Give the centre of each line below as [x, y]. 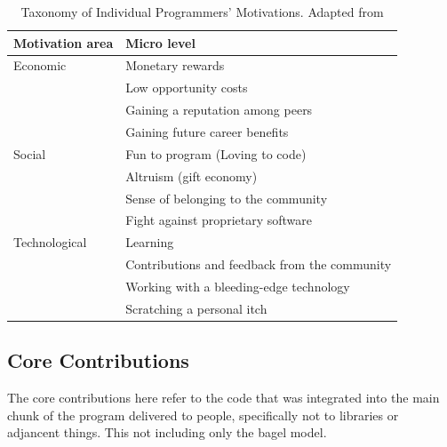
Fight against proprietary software [219, 220]
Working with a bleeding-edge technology [238, 286]
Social [30, 153]
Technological [50, 242]
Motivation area [64, 42]
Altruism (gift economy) [192, 176]
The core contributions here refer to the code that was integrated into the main [223, 398]
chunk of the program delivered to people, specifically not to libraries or [203, 415]
